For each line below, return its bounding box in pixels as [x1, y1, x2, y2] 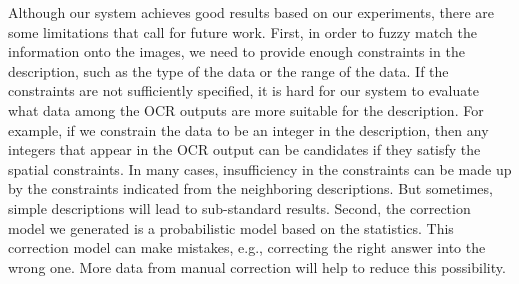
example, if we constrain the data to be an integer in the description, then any [8, 119, 489, 140]
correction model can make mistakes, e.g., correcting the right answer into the [8, 237, 486, 258]
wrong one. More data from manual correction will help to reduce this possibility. [8, 256, 506, 277]
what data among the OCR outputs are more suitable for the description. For [8, 99, 484, 120]
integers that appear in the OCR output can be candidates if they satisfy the [8, 139, 481, 160]
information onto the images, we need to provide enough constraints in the [8, 41, 465, 62]
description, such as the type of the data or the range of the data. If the [8, 60, 449, 81]
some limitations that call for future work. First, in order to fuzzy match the [8, 21, 477, 42]
